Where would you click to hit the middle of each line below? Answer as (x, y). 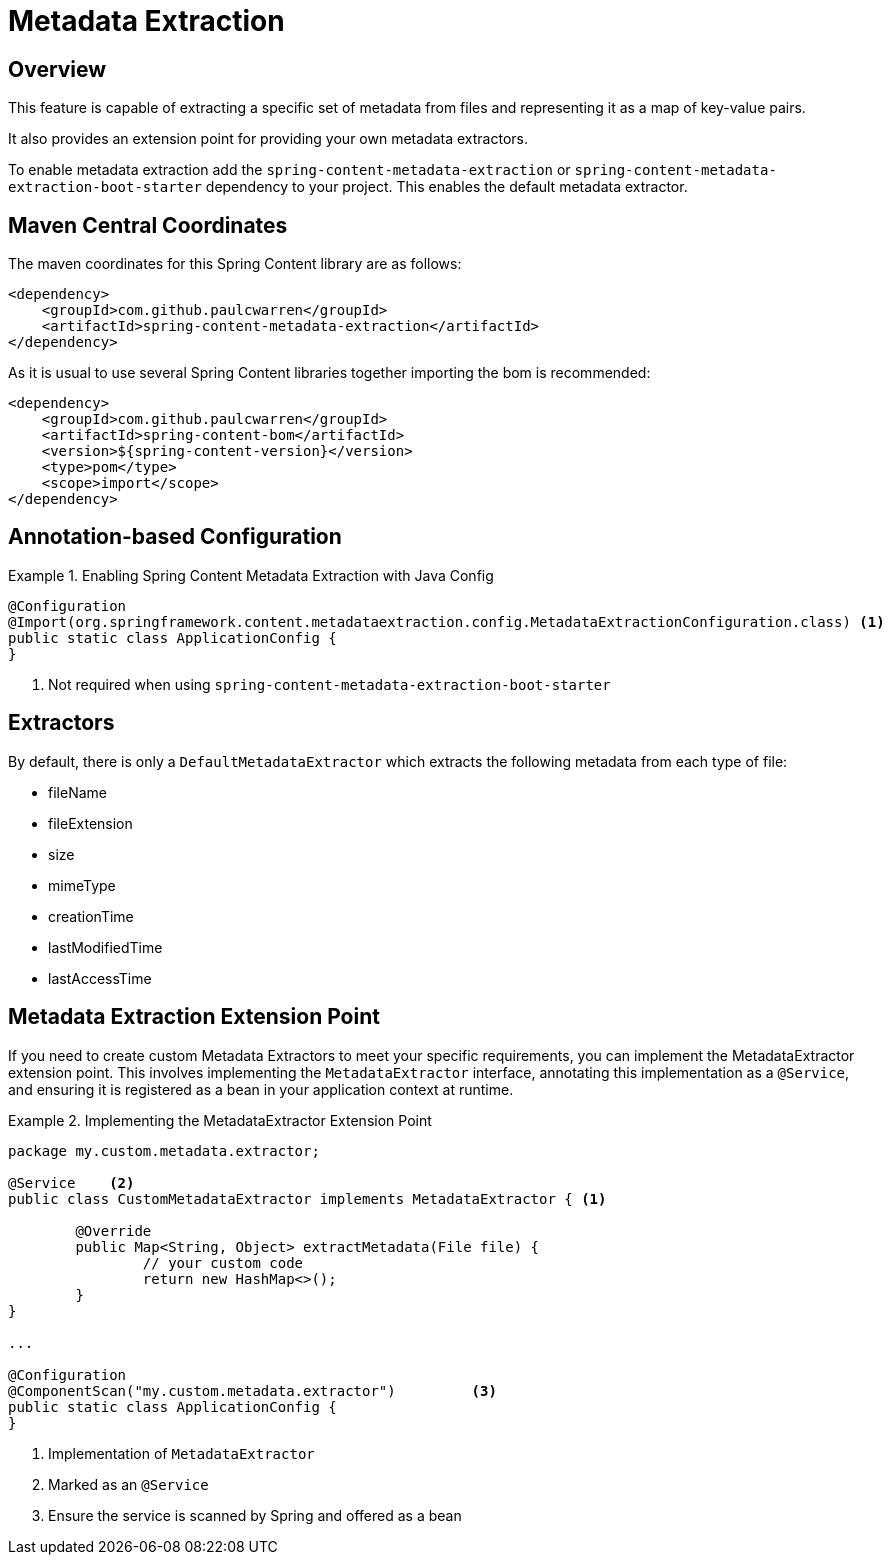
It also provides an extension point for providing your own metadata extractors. (268, 139)
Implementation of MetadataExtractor (181, 1453)
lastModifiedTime (105, 947)
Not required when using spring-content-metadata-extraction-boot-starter (329, 684)
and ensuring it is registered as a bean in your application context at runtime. (261, 1089)
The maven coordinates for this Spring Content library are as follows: (235, 264)
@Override (113, 1230)
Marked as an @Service (128, 1484)
